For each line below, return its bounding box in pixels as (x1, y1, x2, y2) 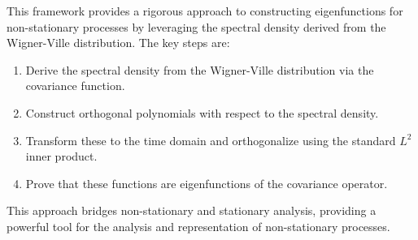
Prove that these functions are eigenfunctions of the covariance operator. (25, 174, 388, 191)
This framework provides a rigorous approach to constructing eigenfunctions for (7, 2, 403, 19)
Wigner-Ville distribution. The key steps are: (7, 34, 230, 51)
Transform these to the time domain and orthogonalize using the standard (25, 131, 396, 148)
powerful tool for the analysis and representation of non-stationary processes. (7, 217, 390, 234)
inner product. (25, 148, 98, 165)
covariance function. (25, 77, 125, 94)
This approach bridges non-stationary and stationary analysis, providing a (7, 202, 377, 219)
